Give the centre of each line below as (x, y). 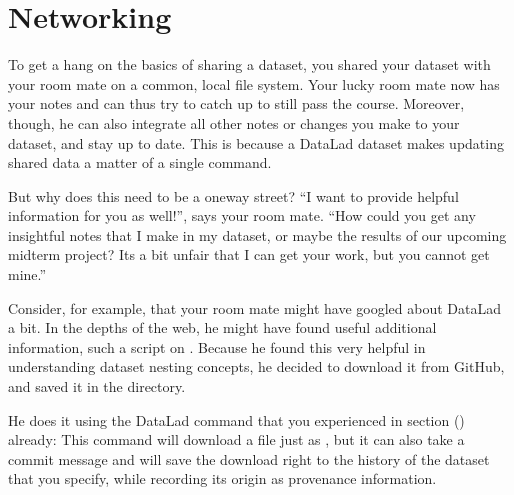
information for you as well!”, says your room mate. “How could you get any (242, 215)
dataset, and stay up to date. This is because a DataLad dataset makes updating (256, 142)
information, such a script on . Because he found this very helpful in (217, 346)
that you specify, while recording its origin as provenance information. (222, 478)
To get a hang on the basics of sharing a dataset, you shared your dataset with (249, 64)
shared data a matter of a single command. (140, 162)
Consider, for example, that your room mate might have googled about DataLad (254, 307)
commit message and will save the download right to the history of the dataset (249, 458)
